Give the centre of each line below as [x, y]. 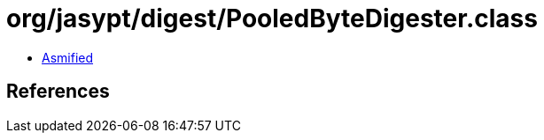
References [58, 92]
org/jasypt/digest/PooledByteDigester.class [272, 18]
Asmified [68, 57]
